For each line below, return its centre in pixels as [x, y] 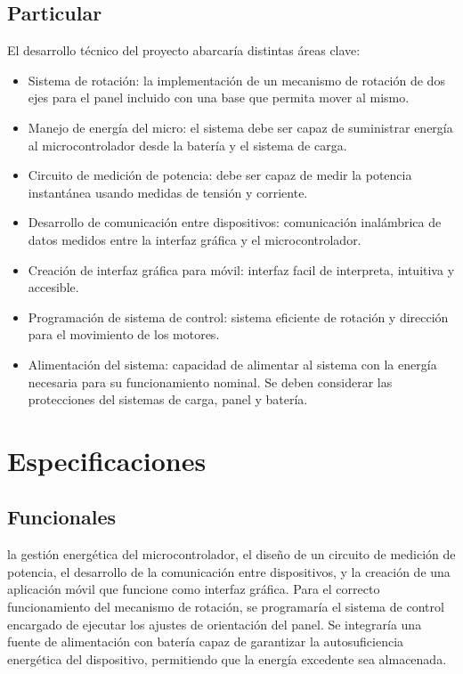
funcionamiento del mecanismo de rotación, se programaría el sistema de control [226, 607]
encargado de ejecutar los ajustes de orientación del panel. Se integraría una [215, 624]
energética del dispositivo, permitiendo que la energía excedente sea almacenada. [227, 658]
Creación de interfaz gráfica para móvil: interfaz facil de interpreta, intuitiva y [241, 269]
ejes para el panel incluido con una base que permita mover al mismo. [219, 97]
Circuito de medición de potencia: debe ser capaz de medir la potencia [220, 175]
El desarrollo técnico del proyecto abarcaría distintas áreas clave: [184, 50]
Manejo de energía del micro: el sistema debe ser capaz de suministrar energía [240, 127]
